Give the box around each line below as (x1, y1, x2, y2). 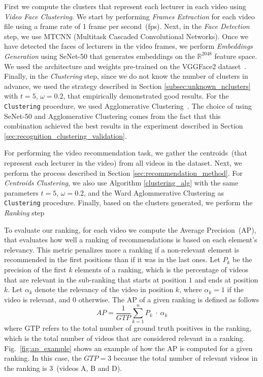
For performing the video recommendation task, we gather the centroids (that (4, 147, 247, 158)
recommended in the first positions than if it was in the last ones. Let (4, 254, 220, 265)
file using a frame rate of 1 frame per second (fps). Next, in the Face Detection (4, 21, 250, 32)
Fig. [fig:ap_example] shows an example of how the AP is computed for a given (4, 342, 253, 353)
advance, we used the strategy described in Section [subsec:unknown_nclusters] (4, 80, 251, 91)
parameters (4, 187, 39, 198)
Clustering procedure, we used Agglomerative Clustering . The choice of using (4, 100, 252, 111)
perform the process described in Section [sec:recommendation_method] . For (4, 167, 243, 178)
